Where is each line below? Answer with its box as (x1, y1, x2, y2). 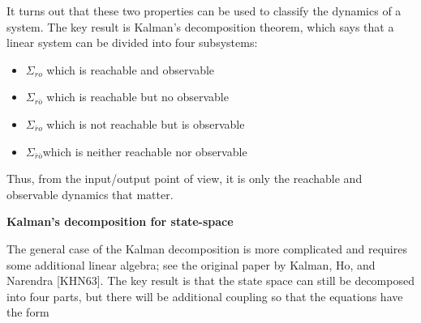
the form (6, 304, 49, 321)
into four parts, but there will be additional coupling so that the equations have (6, 287, 403, 304)
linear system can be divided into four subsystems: (6, 34, 258, 51)
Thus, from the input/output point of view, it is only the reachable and (6, 170, 363, 187)
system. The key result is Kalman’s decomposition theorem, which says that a (6, 18, 394, 35)
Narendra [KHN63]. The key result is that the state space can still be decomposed (6, 272, 415, 289)
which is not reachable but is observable (46, 115, 245, 132)
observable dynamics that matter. (6, 185, 174, 202)
